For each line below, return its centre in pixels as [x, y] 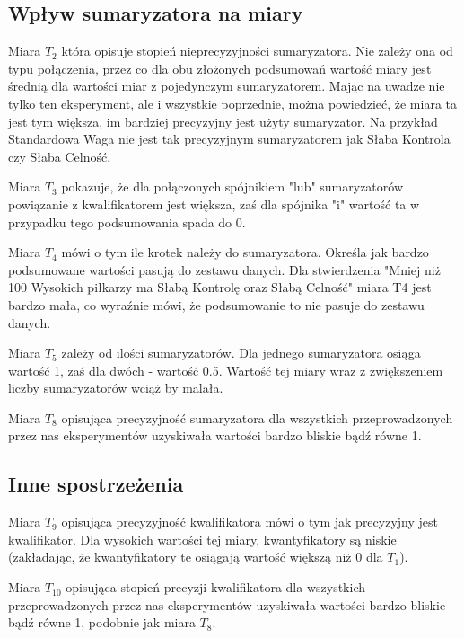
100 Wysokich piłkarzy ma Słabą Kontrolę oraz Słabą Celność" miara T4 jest [220, 287]
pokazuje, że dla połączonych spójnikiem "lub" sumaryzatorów [232, 186]
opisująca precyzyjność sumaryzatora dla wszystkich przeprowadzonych [257, 417]
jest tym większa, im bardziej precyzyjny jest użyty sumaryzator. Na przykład [223, 121]
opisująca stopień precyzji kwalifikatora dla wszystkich [215, 587]
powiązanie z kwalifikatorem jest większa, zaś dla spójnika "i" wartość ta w [214, 204]
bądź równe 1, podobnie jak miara [102, 622]
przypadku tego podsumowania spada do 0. [127, 222]
